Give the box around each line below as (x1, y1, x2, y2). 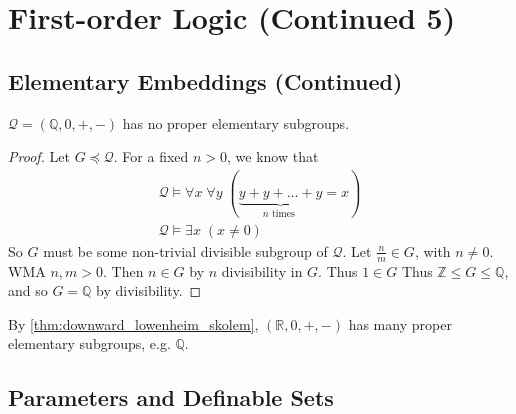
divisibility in (221, 260, 303, 281)
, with (414, 240, 451, 261)
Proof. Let (8, 146, 70, 167)
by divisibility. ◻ (96, 280, 202, 301)
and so (8, 280, 48, 301)
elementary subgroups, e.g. (8, 333, 171, 354)
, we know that (227, 146, 319, 167)
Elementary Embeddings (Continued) (8, 65, 403, 96)
